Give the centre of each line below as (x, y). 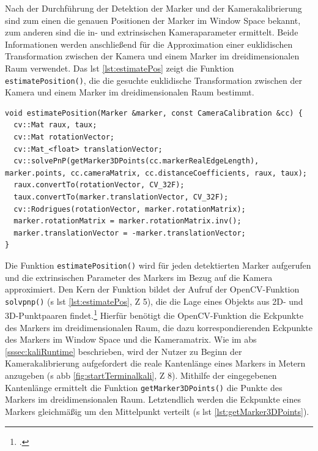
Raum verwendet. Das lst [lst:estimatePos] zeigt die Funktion (120, 68)
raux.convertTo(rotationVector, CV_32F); (99, 185)
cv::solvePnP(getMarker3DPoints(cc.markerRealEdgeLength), (136, 161)
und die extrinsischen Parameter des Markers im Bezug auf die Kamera (139, 277)
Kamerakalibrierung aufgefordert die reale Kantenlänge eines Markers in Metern (155, 363)
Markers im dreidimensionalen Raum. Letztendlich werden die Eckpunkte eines (153, 399)
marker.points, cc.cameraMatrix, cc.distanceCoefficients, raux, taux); (156, 173)
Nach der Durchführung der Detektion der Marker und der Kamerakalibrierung (153, 8)
